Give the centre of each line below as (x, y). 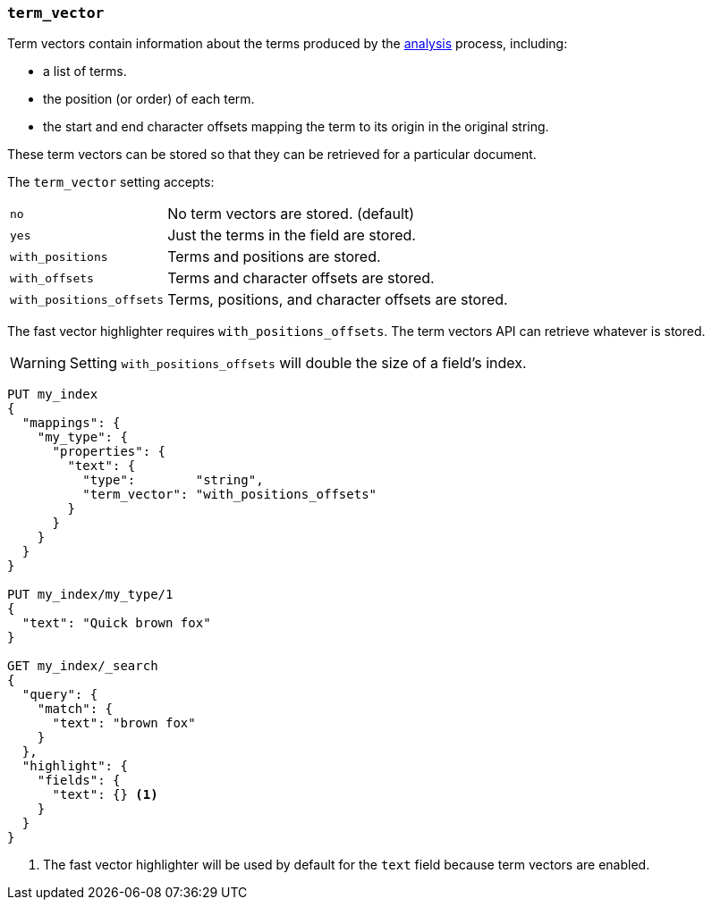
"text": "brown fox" (124, 723)
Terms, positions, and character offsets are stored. (338, 300)
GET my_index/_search (83, 666)
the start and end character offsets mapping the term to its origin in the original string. (296, 127)
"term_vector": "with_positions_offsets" (230, 495)
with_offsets (52, 278)
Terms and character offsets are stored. (301, 278)
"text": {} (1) (105, 795)
